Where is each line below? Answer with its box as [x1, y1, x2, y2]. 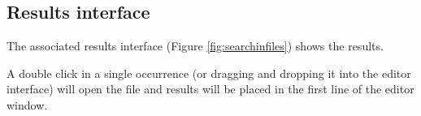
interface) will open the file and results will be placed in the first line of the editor [7, 80, 414, 97]
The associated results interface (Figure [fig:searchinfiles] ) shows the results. [7, 37, 384, 54]
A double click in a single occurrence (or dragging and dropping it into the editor [7, 64, 411, 81]
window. [7, 96, 48, 113]
